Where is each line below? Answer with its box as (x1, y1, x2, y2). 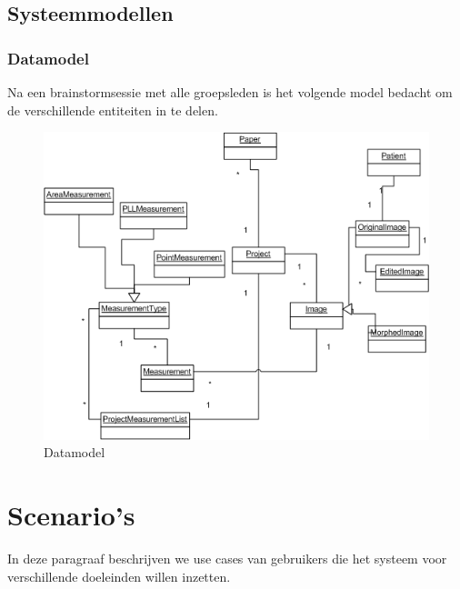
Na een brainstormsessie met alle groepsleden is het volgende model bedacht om (7, 83, 453, 101)
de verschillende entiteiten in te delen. (7, 100, 218, 119)
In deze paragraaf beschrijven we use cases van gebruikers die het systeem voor (7, 549, 447, 568)
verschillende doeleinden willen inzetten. (7, 566, 231, 585)
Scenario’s (7, 496, 135, 534)
